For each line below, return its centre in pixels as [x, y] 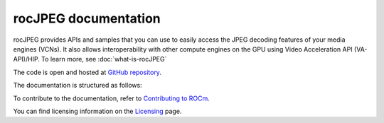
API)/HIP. [27, 59]
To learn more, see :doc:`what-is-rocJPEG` [104, 59]
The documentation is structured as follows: [78, 86]
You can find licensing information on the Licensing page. [97, 111]
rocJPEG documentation [87, 18]
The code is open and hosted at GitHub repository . [87, 72]
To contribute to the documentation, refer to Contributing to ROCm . [111, 98]
